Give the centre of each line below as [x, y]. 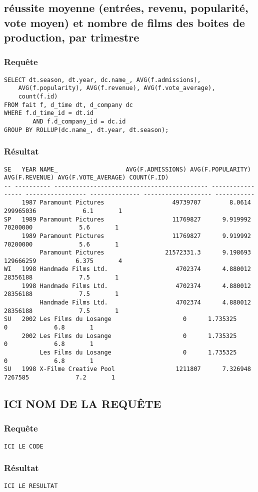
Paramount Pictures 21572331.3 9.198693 [145, 253]
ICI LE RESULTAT [31, 486]
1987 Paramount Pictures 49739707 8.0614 [136, 203]
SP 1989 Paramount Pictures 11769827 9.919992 [127, 219]
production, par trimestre [72, 37]
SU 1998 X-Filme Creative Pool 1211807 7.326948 [127, 369]
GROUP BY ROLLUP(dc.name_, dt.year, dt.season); [86, 130]
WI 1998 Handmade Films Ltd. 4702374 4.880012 [127, 269]
